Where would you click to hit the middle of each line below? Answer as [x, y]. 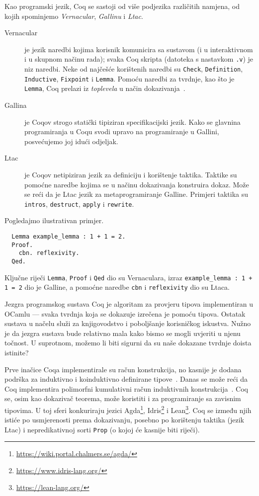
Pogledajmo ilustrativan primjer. [54, 220]
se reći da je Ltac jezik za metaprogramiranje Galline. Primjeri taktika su [136, 194]
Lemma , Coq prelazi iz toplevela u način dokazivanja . [105, 88]
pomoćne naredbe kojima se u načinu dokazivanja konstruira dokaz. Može [137, 184]
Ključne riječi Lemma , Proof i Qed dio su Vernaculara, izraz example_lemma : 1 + [129, 277]
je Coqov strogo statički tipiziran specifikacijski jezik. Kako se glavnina [132, 122]
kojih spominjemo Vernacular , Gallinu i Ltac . [74, 16]
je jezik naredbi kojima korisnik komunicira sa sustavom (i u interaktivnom [139, 49]
